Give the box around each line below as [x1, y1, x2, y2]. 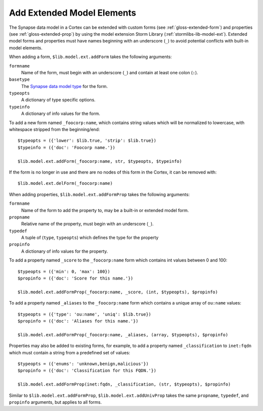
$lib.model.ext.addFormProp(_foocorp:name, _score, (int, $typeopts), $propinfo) [18, 289, 218, 295]
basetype [9, 77, 30, 83]
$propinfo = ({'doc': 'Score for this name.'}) [18, 276, 133, 281]
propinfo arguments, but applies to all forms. [9, 399, 102, 405]
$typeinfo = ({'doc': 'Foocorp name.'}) [18, 145, 115, 150]
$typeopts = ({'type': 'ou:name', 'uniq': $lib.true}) [18, 311, 151, 317]
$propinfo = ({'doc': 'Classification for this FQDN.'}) [18, 368, 157, 373]
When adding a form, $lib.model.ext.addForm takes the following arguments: [9, 54, 172, 60]
